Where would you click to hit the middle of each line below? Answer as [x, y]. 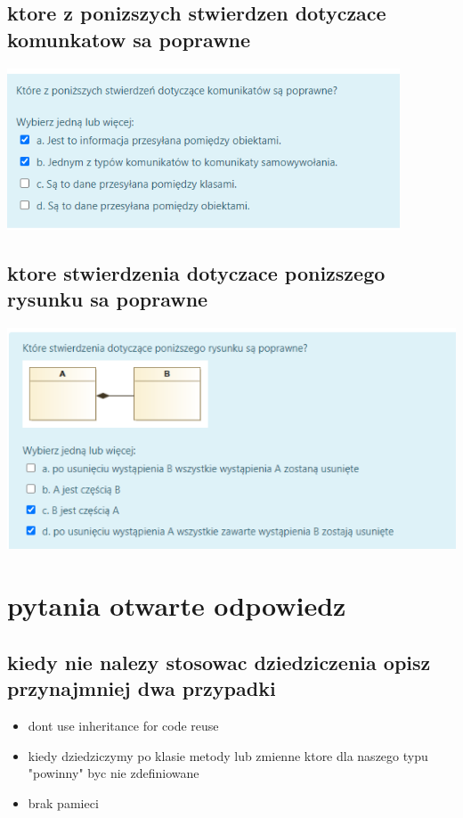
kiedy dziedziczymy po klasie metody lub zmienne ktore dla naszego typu [228, 755]
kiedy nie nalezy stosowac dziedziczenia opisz [219, 662]
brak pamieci [63, 802]
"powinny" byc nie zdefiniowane [114, 773]
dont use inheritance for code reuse [123, 725]
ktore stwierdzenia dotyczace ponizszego [196, 272]
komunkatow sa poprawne [129, 39]
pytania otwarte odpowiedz [177, 605]
